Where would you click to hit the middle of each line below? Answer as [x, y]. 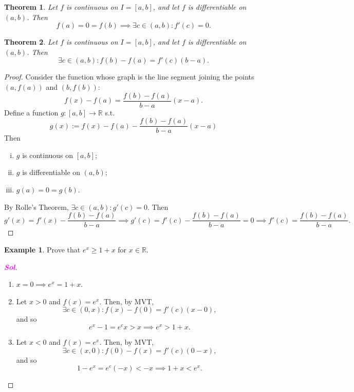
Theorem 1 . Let [31, 7]
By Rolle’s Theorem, [36, 207]
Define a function [31, 112]
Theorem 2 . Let [31, 42]
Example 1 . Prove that [42, 249]
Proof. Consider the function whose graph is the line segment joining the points [129, 77]
